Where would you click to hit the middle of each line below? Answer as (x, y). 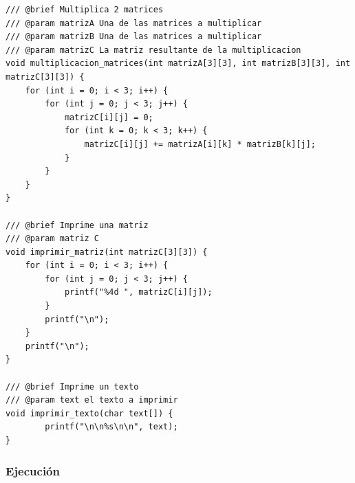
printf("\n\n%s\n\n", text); (111, 427)
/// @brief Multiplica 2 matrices (85, 10)
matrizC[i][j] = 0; (109, 117)
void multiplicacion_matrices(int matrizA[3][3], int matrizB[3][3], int (178, 64)
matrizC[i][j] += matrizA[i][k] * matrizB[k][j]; (200, 144)
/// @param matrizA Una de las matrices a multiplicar (134, 23)
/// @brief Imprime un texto (72, 386)
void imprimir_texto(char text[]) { (89, 413)
